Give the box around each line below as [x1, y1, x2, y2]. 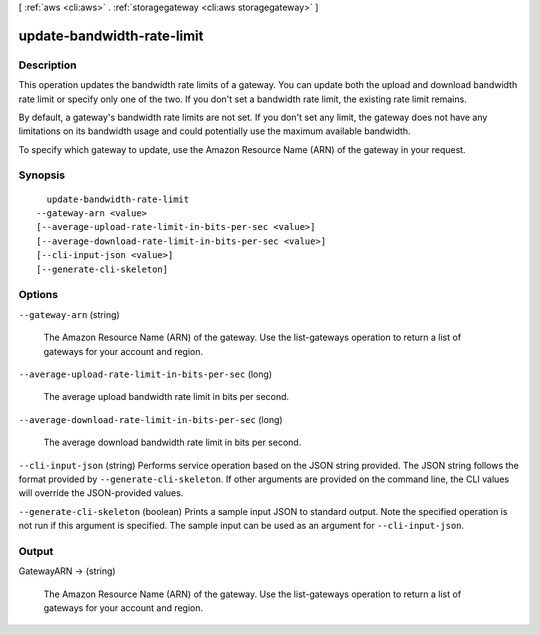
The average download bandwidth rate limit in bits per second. [43, 436, 302, 449]
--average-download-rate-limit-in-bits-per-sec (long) [18, 413, 284, 425]
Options [18, 288, 59, 302]
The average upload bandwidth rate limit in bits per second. [43, 391, 290, 403]
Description [18, 58, 77, 72]
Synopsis [18, 168, 65, 182]
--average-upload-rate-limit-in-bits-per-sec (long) [18, 368, 273, 380]
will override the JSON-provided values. [18, 487, 184, 499]
